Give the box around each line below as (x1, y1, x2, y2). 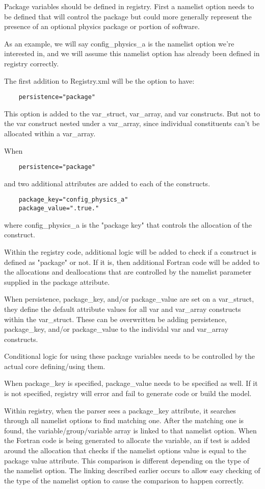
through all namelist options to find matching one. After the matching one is (4, 415, 244, 426)
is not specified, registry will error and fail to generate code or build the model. (4, 388, 252, 399)
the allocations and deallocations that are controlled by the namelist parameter (4, 266, 252, 277)
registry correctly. (4, 58, 59, 68)
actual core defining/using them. (4, 360, 105, 371)
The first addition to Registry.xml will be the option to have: (4, 75, 195, 86)
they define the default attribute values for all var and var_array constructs (4, 303, 241, 314)
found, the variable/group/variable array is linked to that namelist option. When (4, 425, 257, 435)
